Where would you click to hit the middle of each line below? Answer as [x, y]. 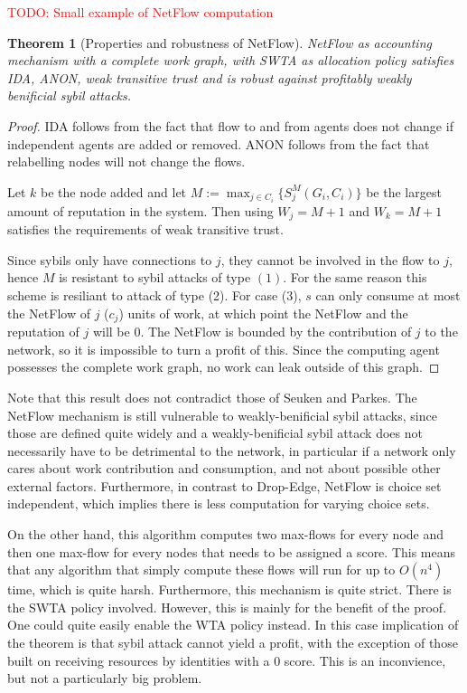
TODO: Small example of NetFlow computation [140, 12]
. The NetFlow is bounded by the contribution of [276, 332]
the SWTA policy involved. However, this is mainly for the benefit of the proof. [227, 607]
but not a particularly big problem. [105, 678]
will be [111, 332]
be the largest [404, 191]
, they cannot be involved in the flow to [330, 259]
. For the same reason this [355, 277]
